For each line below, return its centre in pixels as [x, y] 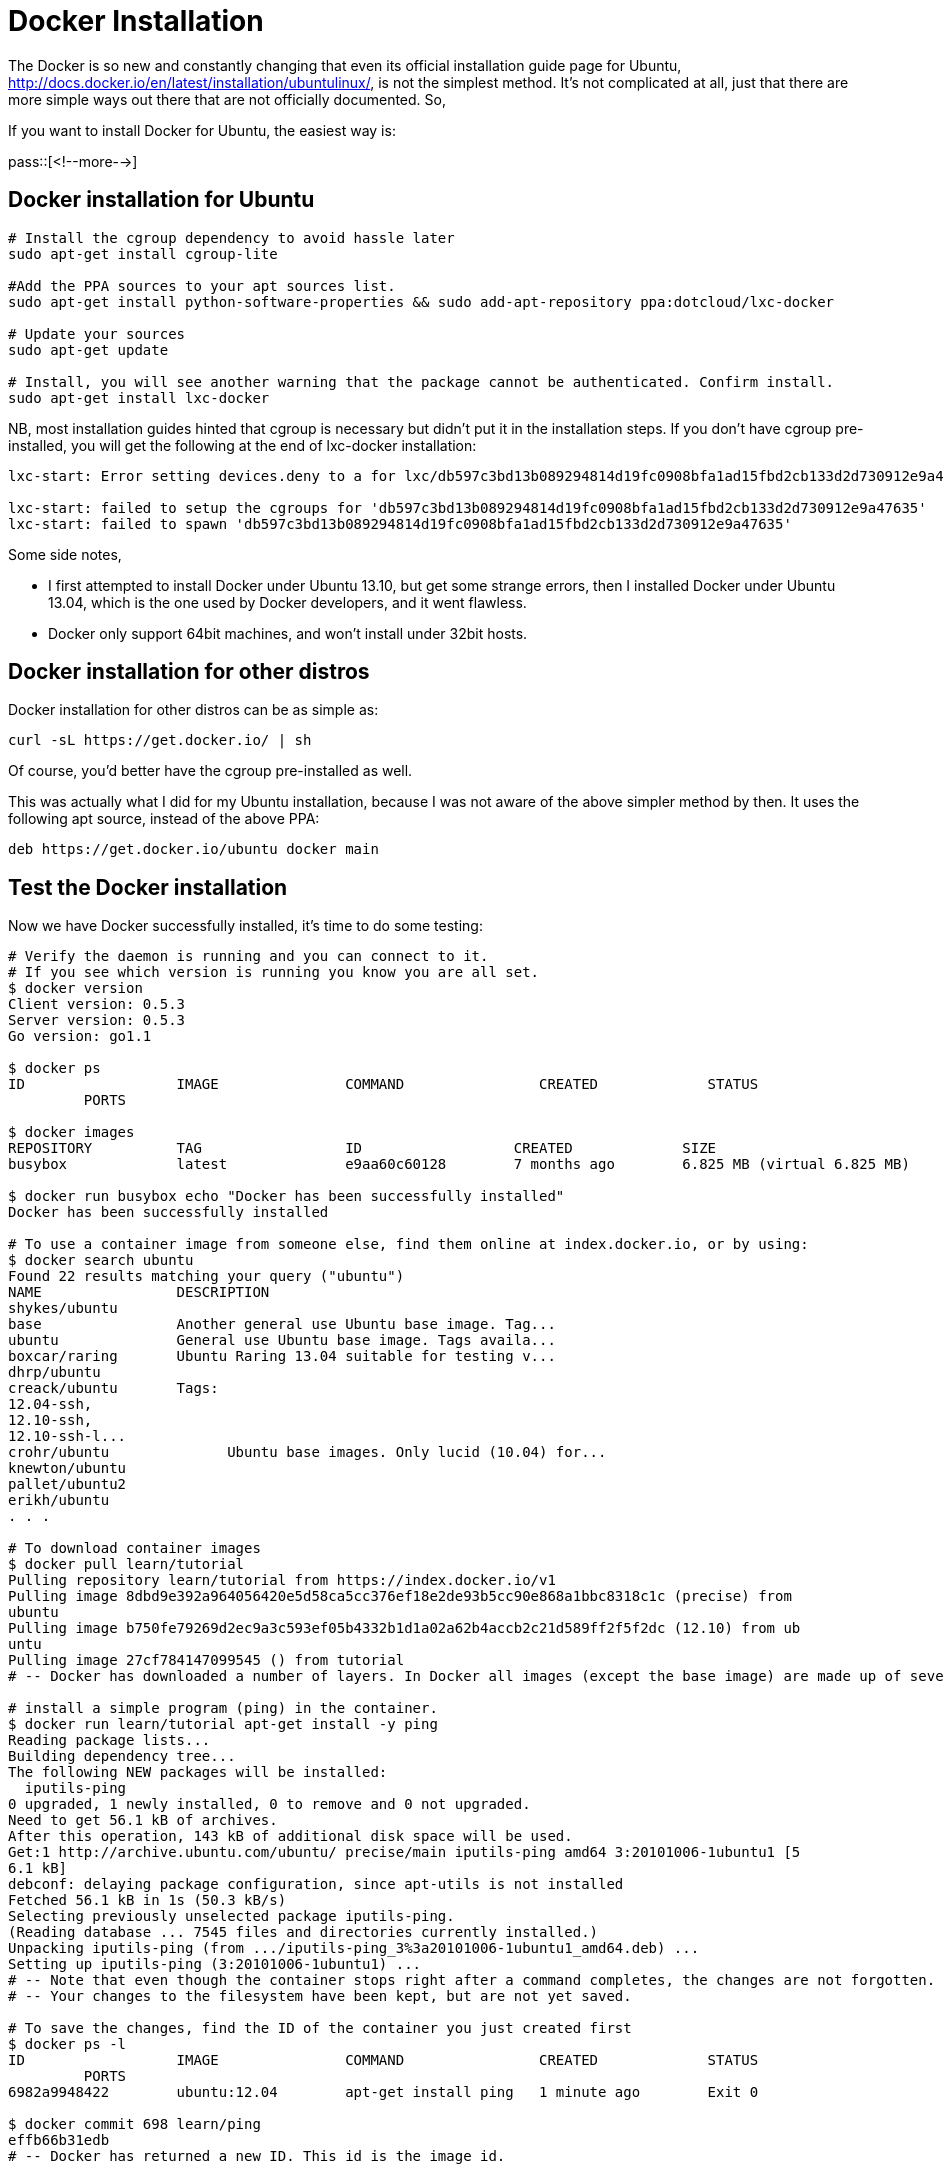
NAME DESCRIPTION [139, 1292]
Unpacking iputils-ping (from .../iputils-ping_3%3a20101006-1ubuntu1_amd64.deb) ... [354, 1948]
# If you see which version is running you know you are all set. [274, 972]
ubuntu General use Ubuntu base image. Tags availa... [282, 1340]
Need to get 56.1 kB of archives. [143, 1820]
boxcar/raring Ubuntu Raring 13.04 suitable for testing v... [282, 1356]
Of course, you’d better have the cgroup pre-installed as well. [210, 771]
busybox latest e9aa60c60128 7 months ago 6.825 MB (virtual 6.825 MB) [459, 1164]
